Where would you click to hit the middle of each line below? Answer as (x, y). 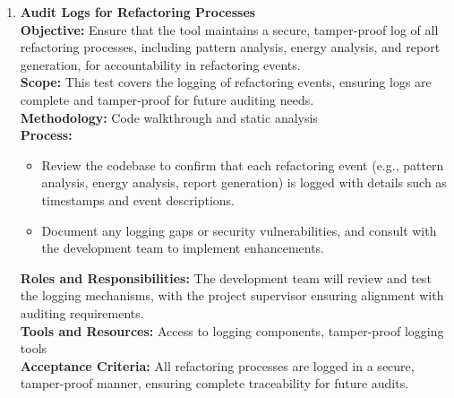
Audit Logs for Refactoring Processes (138, 12)
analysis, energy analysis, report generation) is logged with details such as (244, 182)
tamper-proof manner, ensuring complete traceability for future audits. (214, 383)
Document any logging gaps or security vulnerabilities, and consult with (239, 230)
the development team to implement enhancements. (183, 248)
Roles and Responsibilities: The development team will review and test (226, 277)
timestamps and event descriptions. (138, 199)
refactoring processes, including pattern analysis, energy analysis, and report (230, 47)
